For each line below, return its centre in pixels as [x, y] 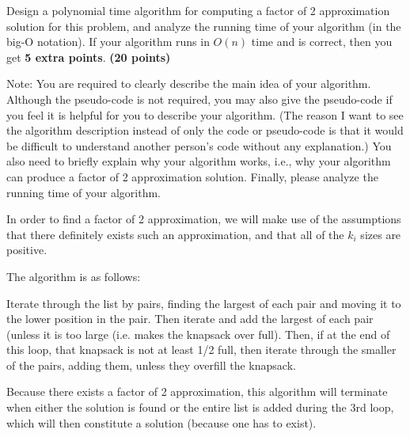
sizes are [381, 234]
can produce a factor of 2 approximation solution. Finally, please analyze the [192, 176]
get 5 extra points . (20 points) [89, 57]
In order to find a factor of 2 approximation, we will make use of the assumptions [204, 219]
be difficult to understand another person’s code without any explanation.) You [199, 145]
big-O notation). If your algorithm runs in [108, 42]
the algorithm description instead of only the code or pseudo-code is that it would [205, 130]
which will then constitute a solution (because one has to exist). [161, 422]
